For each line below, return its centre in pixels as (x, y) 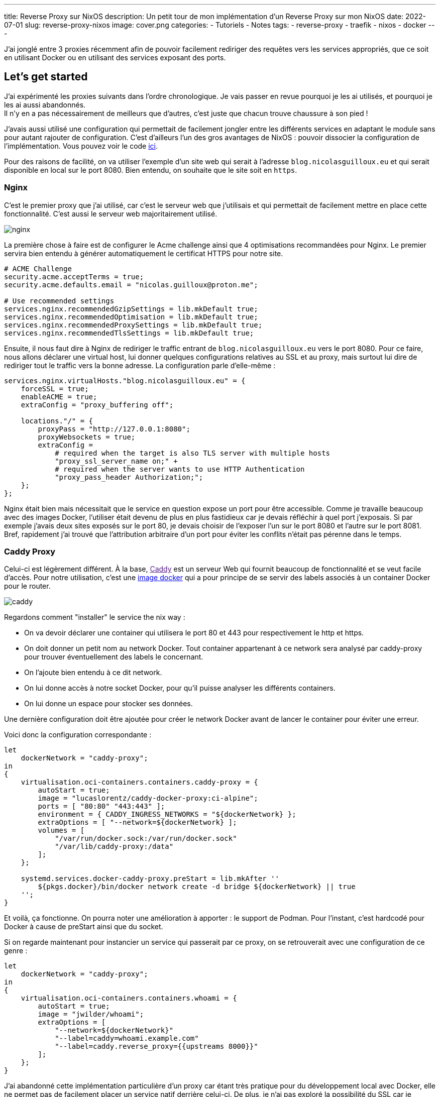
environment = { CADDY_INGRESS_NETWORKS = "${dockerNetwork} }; (167, 814)
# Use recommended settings (59, 301)
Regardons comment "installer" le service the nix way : (95, 617)
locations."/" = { (57, 421)
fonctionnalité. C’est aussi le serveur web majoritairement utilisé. (111, 213)
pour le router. (27, 586)
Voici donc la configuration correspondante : (78, 735)
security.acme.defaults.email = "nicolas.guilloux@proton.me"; (131, 285)
